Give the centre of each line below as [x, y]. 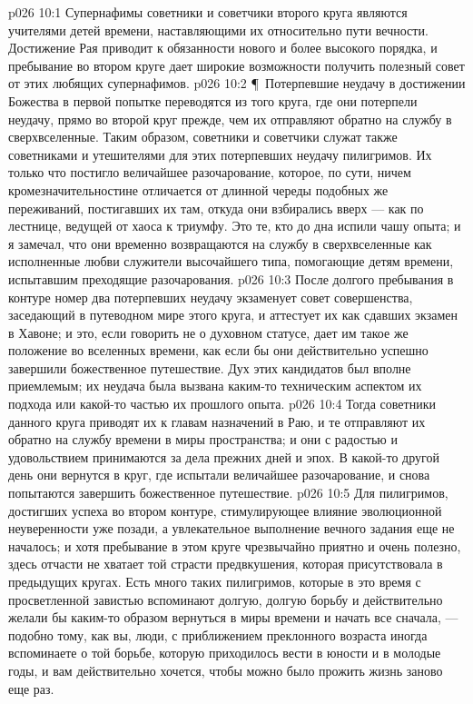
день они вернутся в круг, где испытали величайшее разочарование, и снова [219, 475]
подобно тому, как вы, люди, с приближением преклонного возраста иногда [218, 635]
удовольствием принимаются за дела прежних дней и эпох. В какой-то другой [224, 456]
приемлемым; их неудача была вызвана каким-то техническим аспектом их [215, 386]
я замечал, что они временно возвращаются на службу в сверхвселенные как [220, 243]
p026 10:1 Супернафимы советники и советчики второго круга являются [208, 12]
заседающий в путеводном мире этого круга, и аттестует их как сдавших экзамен [233, 315]
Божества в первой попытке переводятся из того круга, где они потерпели [213, 100]
